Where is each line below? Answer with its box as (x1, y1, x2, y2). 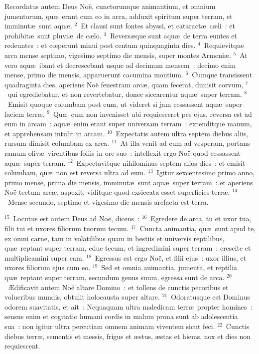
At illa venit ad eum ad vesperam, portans (120, 138, 250, 148)
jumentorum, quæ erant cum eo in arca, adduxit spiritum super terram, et (4, 10, 233, 21)
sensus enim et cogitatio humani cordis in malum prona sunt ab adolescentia (4, 311, 238, 322)
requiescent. (4, 341, 40, 351)
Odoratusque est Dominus (171, 292, 250, 302)
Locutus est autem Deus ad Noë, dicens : (13, 213, 140, 224)
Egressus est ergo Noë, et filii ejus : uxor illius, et (95, 252, 247, 263)
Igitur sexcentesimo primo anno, (156, 167, 255, 178)
